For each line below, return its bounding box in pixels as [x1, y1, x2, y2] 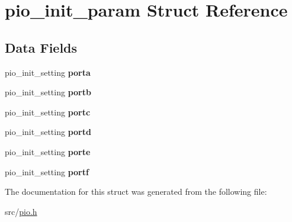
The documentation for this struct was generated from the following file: [5, 185, 267, 198]
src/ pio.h [5, 205, 37, 217]
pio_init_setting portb [5, 86, 91, 98]
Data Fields [5, 38, 78, 56]
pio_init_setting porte [5, 145, 91, 157]
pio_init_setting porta [5, 66, 91, 78]
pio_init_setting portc [5, 105, 91, 118]
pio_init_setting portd [5, 126, 91, 138]
